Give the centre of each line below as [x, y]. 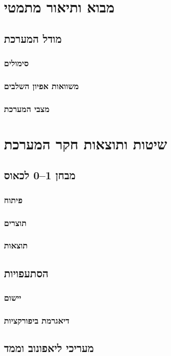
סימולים [16, 63]
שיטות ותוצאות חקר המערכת [86, 143]
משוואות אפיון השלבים [41, 85]
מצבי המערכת [27, 108]
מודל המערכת [33, 38]
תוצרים [15, 222]
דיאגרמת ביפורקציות [37, 320]
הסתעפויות [26, 273]
